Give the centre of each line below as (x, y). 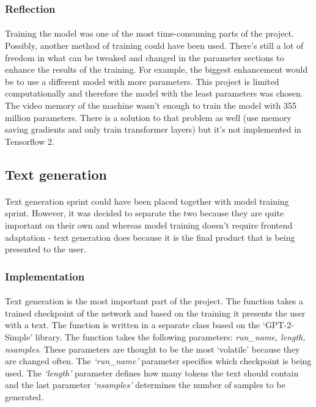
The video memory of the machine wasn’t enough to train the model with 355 (151, 105)
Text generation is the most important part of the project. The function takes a (154, 301)
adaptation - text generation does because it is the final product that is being (150, 237)
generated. (24, 396)
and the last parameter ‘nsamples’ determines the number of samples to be (145, 385)
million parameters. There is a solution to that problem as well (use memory (148, 117)
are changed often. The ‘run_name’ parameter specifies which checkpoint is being (158, 361)
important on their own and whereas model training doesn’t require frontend (149, 225)
